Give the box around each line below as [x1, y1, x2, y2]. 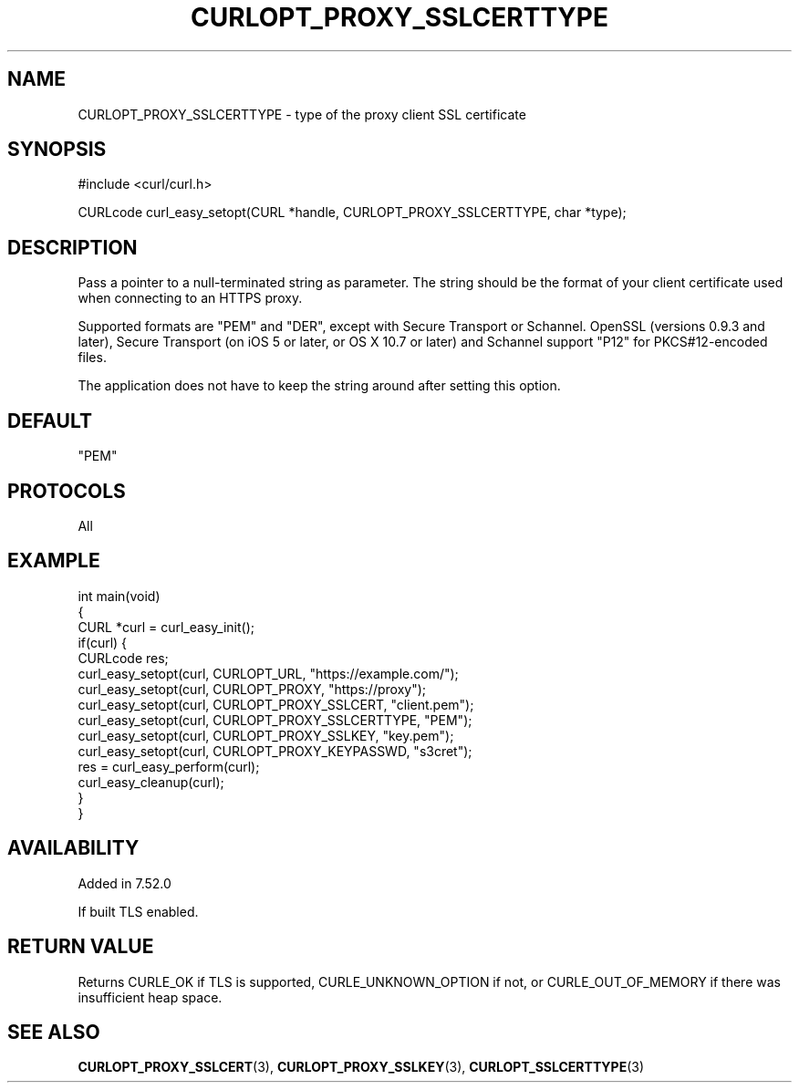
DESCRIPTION [7, 235, 138, 259]
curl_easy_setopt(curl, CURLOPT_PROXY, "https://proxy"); [78, 680, 426, 697]
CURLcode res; [78, 649, 169, 666]
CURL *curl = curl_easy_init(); [78, 618, 254, 635]
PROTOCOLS [7, 479, 126, 503]
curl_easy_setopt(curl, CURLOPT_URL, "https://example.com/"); [78, 665, 459, 681]
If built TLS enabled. [78, 903, 199, 919]
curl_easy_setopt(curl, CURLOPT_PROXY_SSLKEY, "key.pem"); [78, 727, 454, 743]
